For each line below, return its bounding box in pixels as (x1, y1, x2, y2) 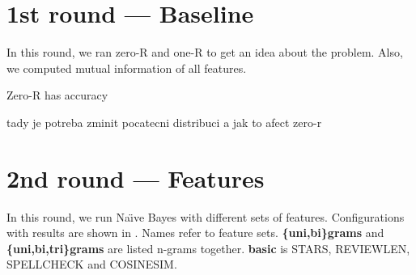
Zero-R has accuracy (6, 87, 108, 104)
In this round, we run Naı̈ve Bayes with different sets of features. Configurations (6, 208, 405, 225)
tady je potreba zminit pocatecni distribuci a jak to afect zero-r (6, 113, 322, 130)
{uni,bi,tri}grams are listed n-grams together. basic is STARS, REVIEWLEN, (6, 239, 410, 256)
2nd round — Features (6, 161, 265, 194)
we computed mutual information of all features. (6, 59, 247, 76)
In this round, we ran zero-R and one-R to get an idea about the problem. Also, (6, 44, 403, 61)
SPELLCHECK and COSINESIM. (6, 256, 177, 273)
